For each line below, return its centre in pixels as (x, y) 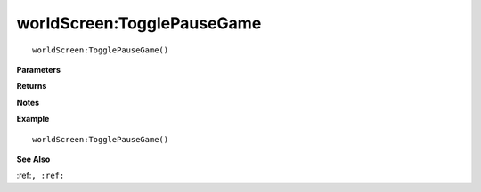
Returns (32, 86)
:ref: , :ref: (41, 176)
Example (33, 119)
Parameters (39, 69)
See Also (33, 159)
